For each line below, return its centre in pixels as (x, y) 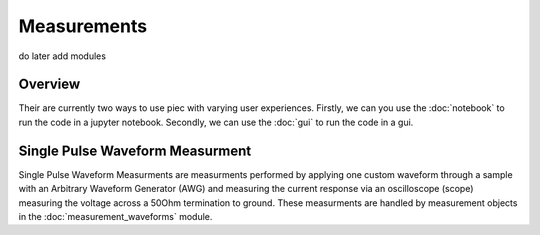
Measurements (83, 26)
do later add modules (62, 56)
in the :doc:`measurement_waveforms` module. (115, 216)
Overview (49, 84)
